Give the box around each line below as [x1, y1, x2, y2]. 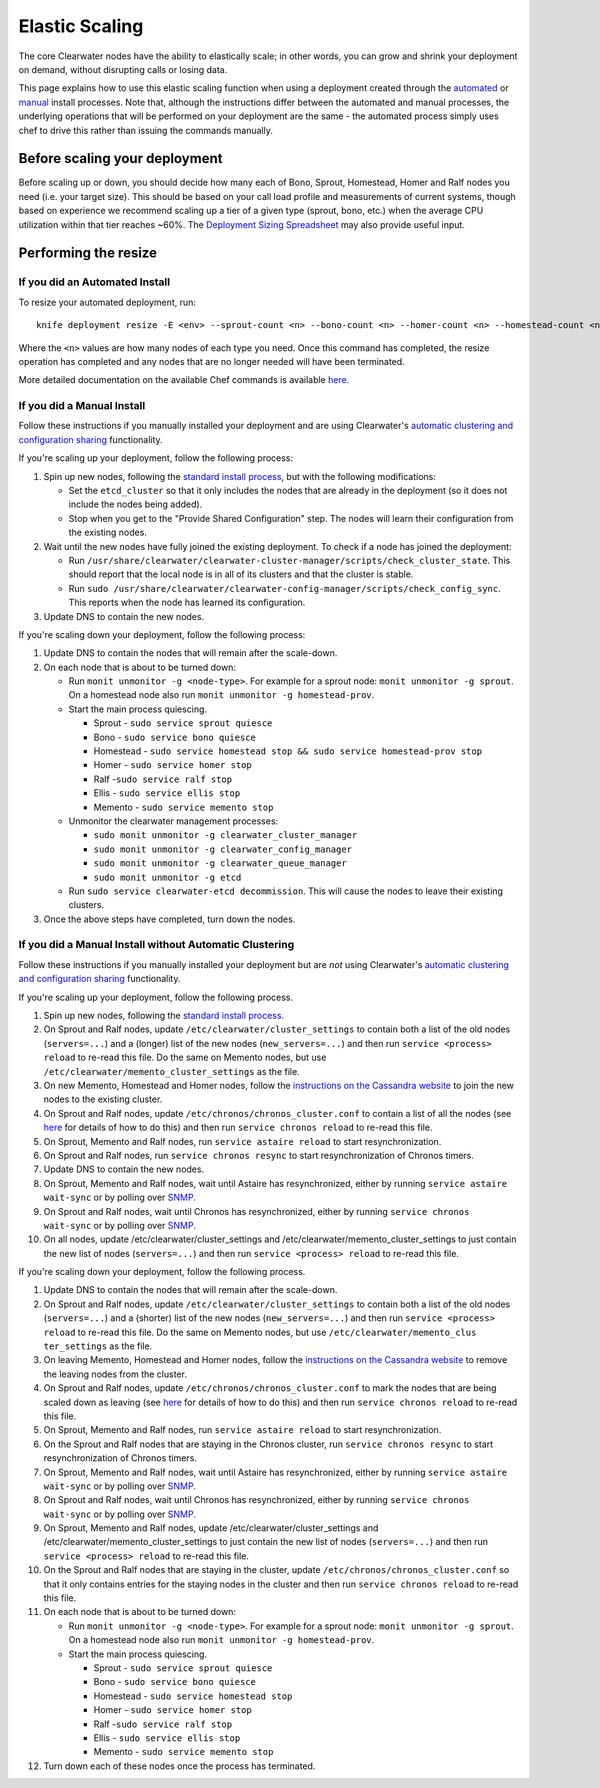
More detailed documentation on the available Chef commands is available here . [18, 374, 350, 386]
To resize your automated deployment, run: [18, 296, 197, 308]
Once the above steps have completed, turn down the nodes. [43, 913, 296, 925]
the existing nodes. [68, 526, 147, 539]
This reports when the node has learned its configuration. [68, 596, 306, 609]
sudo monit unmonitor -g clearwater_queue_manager [93, 858, 347, 869]
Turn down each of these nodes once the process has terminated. [43, 1760, 316, 1772]
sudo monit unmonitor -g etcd [93, 871, 242, 883]
